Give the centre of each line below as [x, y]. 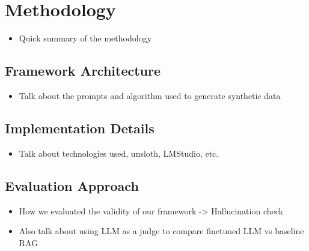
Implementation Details [80, 128]
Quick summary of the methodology [85, 38]
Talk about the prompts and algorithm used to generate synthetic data [150, 95]
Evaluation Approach [72, 185]
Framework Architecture [83, 71]
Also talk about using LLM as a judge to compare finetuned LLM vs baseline [161, 231]
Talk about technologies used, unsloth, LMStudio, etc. [119, 153]
